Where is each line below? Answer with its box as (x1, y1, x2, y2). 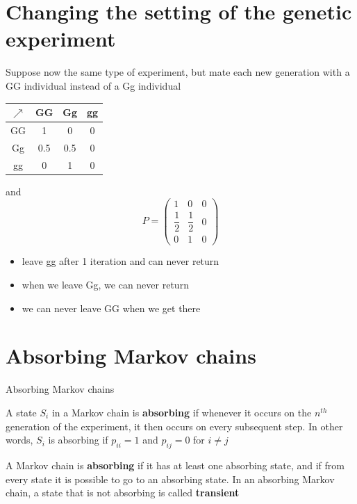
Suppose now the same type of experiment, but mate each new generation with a (6, 65, 350, 79)
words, (6, 432, 33, 447)
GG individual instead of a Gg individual (6, 78, 181, 92)
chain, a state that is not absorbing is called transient (6, 485, 240, 500)
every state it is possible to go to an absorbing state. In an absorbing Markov (6, 471, 335, 486)
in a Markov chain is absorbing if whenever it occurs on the (51, 405, 312, 419)
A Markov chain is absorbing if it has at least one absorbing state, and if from (6, 457, 344, 472)
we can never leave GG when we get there (22, 300, 201, 315)
